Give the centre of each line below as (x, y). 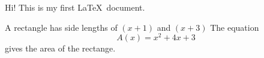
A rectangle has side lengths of (61, 27)
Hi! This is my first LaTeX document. (75, 7)
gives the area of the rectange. (60, 48)
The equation (235, 27)
